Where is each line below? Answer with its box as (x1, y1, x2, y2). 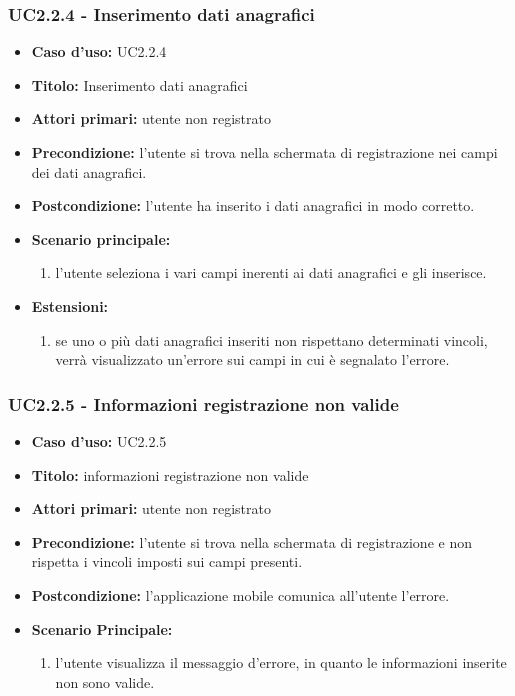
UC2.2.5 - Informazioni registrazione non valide (8, 391, 399, 416)
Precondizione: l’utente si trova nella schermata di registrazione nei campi (31, 142, 498, 162)
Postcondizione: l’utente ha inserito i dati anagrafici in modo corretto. (31, 195, 475, 216)
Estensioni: (31, 295, 109, 316)
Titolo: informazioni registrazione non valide (31, 464, 309, 485)
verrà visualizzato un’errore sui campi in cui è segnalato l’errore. (55, 349, 450, 370)
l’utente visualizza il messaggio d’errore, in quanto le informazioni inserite (55, 652, 507, 673)
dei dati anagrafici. (31, 161, 147, 182)
